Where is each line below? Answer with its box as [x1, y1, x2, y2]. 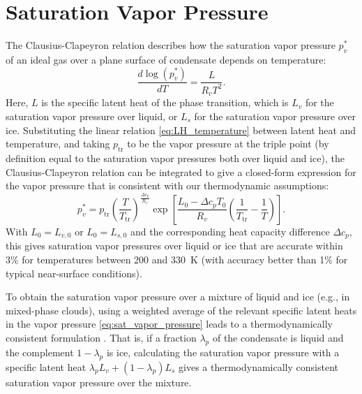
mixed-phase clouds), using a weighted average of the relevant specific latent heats [6, 302, 357, 317]
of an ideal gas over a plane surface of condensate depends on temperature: [6, 52, 326, 66]
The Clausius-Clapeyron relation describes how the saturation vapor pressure [6, 38, 335, 52]
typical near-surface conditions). [6, 265, 142, 280]
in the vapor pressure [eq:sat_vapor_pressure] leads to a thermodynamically [6, 316, 333, 331]
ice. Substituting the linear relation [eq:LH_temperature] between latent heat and [6, 122, 356, 137]
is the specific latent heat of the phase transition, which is [41, 95, 289, 110]
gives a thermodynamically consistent [179, 359, 338, 374]
